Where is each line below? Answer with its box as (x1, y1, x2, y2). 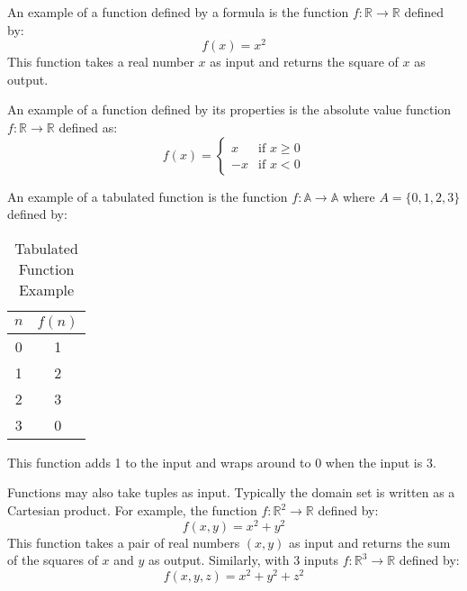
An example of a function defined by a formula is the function (7, 3, 349, 21)
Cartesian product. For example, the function (7, 501, 257, 520)
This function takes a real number (7, 52, 194, 71)
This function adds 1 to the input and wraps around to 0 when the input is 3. (7, 452, 436, 471)
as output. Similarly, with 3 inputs (148, 550, 339, 569)
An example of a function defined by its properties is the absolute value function (7, 100, 452, 119)
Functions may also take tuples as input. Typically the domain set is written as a (7, 483, 455, 502)
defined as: (58, 118, 118, 137)
